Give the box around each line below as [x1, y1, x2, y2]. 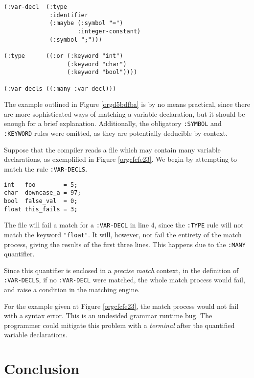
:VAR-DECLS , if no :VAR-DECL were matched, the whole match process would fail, [4, 275, 245, 285]
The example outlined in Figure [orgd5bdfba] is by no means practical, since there [4, 99, 251, 109]
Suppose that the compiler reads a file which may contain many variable [4, 144, 221, 154]
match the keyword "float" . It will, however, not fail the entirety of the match [4, 229, 242, 239]
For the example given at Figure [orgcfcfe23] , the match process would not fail [4, 301, 239, 311]
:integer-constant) [77, 27, 141, 35]
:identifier [49, 11, 88, 19]
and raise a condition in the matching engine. [4, 284, 140, 294]
